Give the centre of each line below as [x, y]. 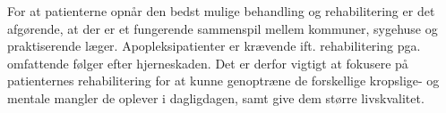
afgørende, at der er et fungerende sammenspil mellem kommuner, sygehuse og [223, 28]
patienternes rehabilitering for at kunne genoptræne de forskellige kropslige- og [223, 81]
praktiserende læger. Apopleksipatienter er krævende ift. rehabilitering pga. [214, 46]
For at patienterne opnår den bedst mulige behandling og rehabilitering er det [221, 11]
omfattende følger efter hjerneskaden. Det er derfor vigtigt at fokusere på [208, 63]
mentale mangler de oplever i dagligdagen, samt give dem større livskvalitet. [216, 97]
